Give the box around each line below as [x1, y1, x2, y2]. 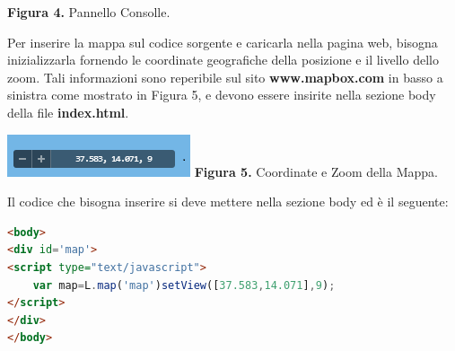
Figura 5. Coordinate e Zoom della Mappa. [194, 162, 438, 180]
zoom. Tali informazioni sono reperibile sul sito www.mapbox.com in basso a [7, 67, 443, 86]
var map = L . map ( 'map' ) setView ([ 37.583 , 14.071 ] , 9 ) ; [32, 278, 336, 292]
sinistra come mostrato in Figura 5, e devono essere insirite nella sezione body [7, 85, 436, 104]
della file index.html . [7, 102, 129, 121]
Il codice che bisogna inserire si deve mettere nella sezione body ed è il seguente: [7, 192, 449, 211]
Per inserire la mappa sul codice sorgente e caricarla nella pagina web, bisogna [7, 32, 438, 51]
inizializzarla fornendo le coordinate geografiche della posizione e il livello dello [7, 50, 439, 69]
